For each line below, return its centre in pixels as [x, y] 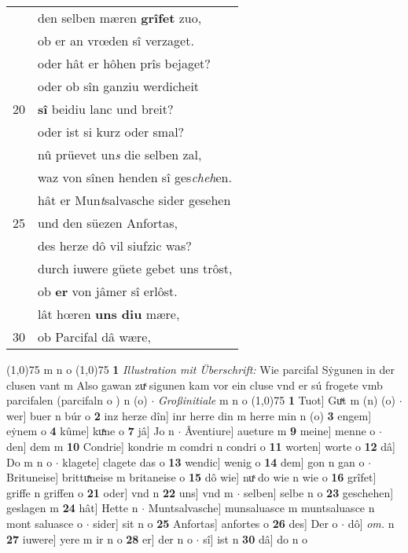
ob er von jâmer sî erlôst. [108, 291]
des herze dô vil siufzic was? [115, 245]
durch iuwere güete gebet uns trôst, [135, 268]
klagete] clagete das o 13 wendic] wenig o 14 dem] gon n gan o [213, 461]
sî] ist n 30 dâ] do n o [255, 538]
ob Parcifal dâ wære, [94, 337]
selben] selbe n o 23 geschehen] [318, 492]
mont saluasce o [44, 523]
